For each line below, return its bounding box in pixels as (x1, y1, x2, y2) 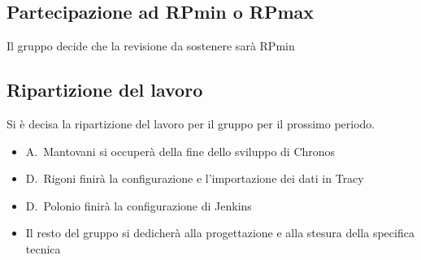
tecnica (25, 240, 61, 257)
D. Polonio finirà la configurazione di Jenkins (25, 197, 252, 214)
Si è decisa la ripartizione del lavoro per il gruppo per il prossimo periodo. (7, 115, 375, 132)
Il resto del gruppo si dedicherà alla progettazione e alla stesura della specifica (25, 224, 414, 241)
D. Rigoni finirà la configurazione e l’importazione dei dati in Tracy (25, 170, 364, 187)
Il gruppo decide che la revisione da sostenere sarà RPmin (7, 37, 295, 54)
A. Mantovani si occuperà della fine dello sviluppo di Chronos (25, 142, 336, 159)
